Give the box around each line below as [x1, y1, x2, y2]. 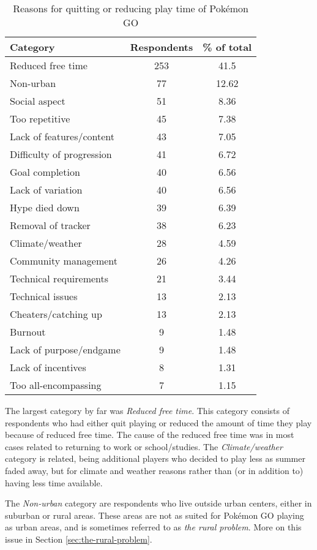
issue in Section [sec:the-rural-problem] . [5, 532, 152, 545]
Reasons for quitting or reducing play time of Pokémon [13, 1, 248, 15]
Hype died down [10, 200, 80, 214]
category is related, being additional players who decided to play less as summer [5, 452, 305, 465]
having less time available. [5, 476, 103, 489]
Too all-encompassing [10, 378, 102, 392]
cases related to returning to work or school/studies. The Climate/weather [5, 440, 283, 453]
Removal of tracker [10, 218, 91, 232]
